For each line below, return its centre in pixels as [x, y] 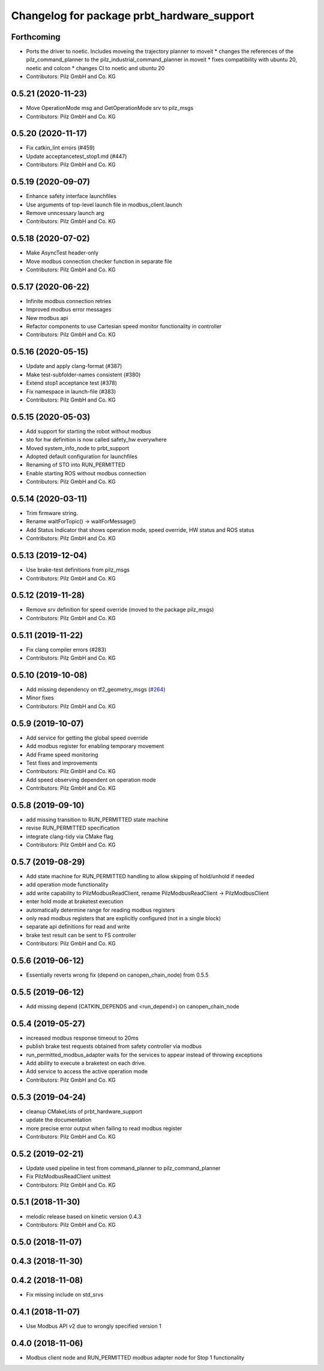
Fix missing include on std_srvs [65, 1294]
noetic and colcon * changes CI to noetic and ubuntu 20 [95, 68]
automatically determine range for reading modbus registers [100, 910]
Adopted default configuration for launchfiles [82, 456]
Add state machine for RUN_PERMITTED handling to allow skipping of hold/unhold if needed [140, 876]
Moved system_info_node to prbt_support [78, 448]
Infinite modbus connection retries [69, 301]
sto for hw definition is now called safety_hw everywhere [97, 440]
